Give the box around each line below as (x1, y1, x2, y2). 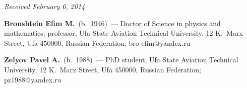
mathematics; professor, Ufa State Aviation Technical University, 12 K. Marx (4, 28, 243, 38)
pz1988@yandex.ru (4, 74, 61, 84)
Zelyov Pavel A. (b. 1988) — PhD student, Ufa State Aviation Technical (4, 54, 238, 65)
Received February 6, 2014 (4, 1, 85, 11)
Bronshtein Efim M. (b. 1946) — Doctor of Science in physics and (4, 18, 221, 28)
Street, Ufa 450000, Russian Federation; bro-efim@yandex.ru (4, 37, 191, 48)
